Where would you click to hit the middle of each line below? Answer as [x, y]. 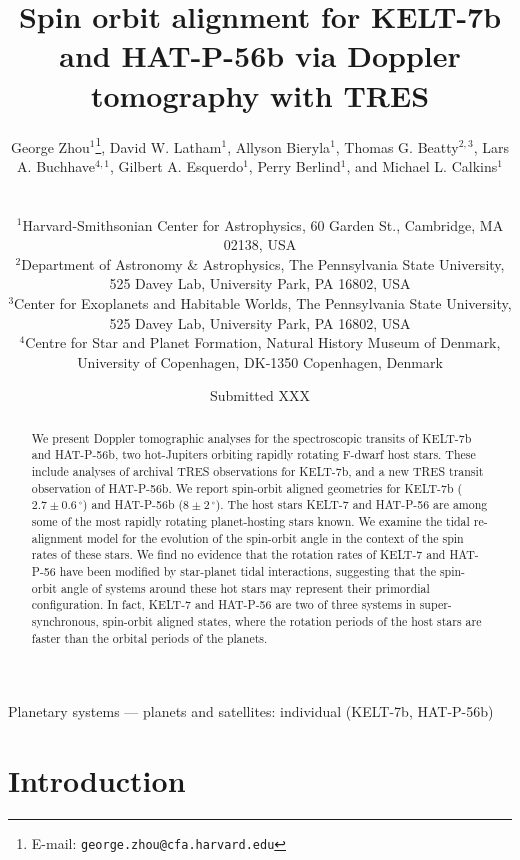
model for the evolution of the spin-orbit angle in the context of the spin [275, 537]
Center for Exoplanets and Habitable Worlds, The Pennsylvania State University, [263, 302]
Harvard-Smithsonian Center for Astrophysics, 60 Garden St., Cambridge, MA [263, 224]
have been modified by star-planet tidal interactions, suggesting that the [247, 570]
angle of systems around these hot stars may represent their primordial [245, 587]
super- [435, 604]
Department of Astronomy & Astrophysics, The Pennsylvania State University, [263, 263]
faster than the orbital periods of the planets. [149, 637]
